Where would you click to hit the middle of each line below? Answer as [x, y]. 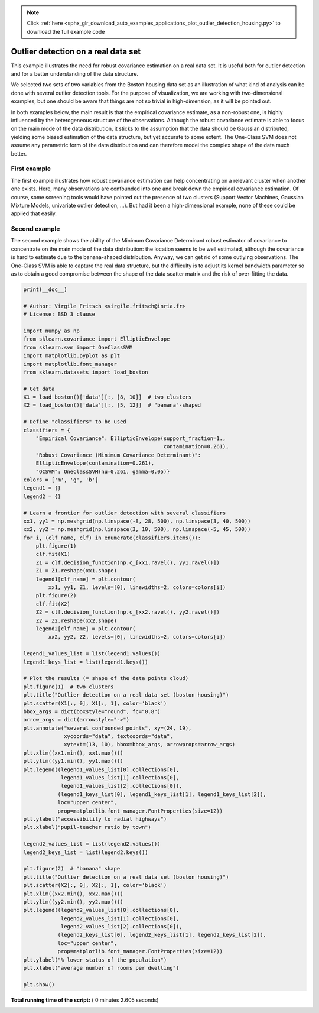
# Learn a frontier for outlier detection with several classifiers [125, 513]
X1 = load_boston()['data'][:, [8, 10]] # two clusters [108, 397]
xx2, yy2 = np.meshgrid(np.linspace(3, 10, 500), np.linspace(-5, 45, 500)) [137, 530]
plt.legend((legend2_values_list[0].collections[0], [101, 910]
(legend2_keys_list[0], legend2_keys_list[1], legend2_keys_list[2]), [162, 935]
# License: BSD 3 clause [59, 314]
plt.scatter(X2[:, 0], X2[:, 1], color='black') [95, 885]
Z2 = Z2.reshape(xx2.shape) [77, 620]
